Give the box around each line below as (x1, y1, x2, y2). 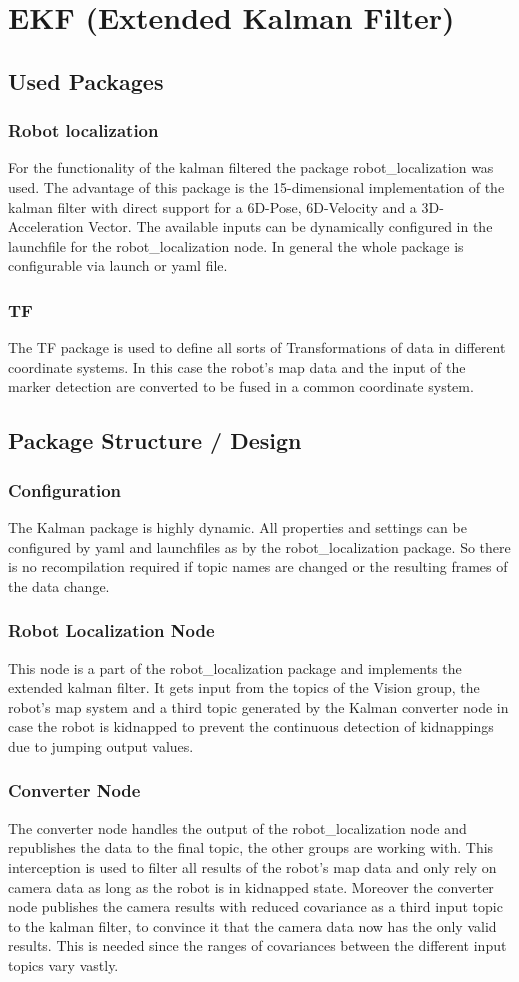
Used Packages (8, 65, 164, 96)
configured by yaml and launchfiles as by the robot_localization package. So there (8, 536, 511, 557)
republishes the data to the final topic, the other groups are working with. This (8, 837, 494, 858)
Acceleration (8, 216, 84, 237)
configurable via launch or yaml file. (8, 255, 228, 276)
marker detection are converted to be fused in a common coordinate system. (8, 376, 474, 397)
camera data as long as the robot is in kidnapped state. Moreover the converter (8, 876, 494, 897)
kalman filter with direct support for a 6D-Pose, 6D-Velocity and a (8, 196, 417, 217)
